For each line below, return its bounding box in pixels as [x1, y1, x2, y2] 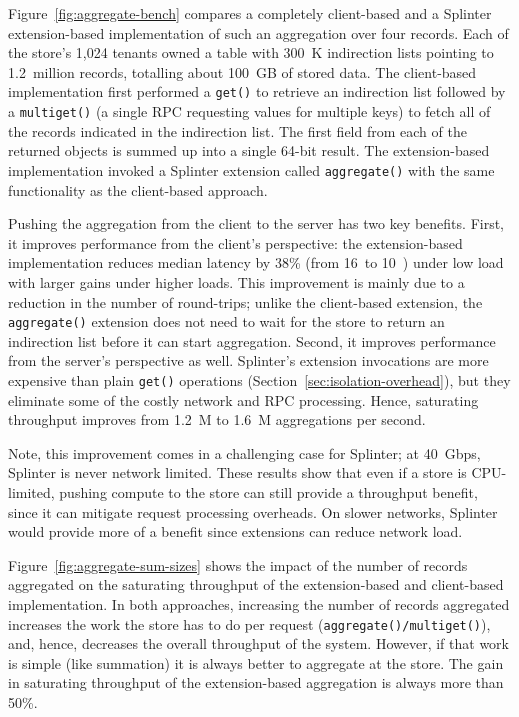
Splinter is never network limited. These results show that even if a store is [8, 462, 467, 483]
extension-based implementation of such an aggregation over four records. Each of [8, 22, 509, 43]
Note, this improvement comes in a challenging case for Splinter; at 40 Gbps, [8, 442, 481, 463]
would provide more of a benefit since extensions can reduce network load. [8, 521, 463, 542]
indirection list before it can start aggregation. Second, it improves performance [8, 330, 496, 351]
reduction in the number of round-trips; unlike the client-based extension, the [8, 291, 483, 312]
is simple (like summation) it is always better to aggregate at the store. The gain [8, 652, 504, 673]
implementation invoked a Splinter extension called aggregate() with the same [8, 159, 495, 180]
